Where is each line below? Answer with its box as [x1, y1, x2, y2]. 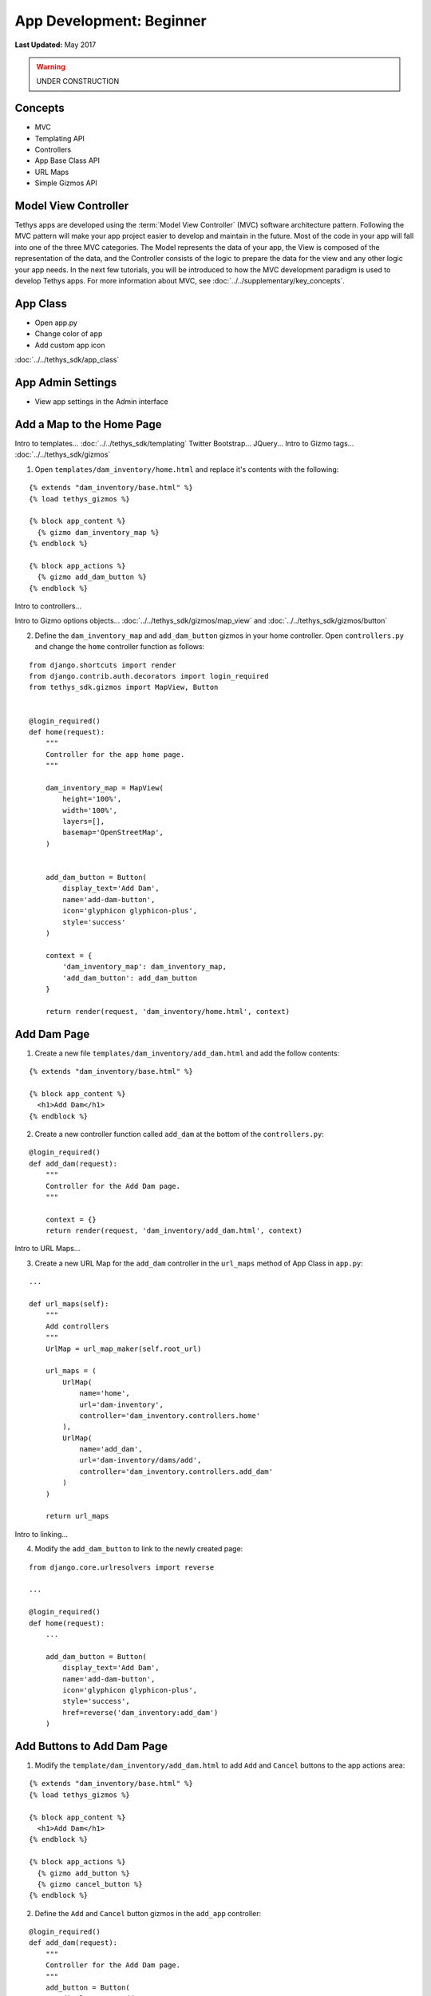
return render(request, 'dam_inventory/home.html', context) [45, 1007, 291, 1016]
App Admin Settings [14, 375, 117, 389]
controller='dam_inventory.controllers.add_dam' [79, 1467, 273, 1476]
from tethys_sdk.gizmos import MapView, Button [29, 683, 219, 692]
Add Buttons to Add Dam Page [14, 1739, 168, 1752]
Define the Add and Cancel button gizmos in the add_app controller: [34, 1908, 262, 1918]
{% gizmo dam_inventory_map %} [37, 528, 160, 537]
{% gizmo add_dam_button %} [37, 572, 148, 582]
